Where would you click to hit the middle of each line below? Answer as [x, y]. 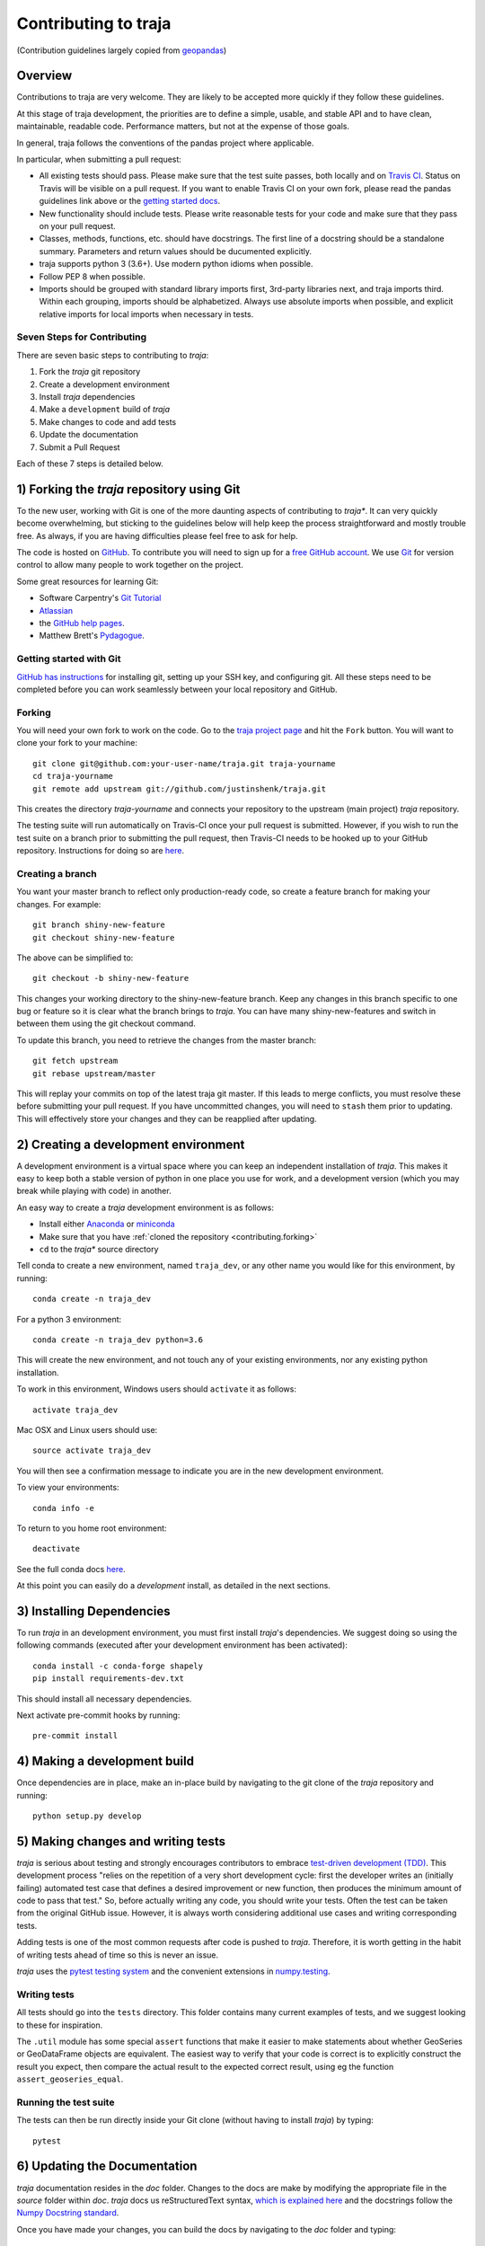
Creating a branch [57, 873]
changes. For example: [59, 904]
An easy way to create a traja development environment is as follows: [145, 1207]
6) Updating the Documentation [107, 2166]
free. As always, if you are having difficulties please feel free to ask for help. [157, 535]
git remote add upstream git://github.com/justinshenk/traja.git [180, 789]
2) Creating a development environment [131, 1144]
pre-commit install [75, 1736]
